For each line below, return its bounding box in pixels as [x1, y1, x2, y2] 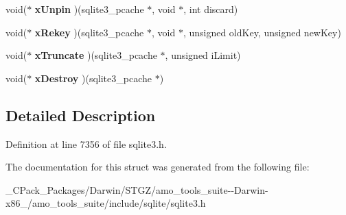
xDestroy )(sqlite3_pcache [34, 71, 152, 85]
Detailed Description [5, 104, 156, 125]
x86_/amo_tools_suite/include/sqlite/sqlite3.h [5, 196, 206, 210]
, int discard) [183, 2, 238, 16]
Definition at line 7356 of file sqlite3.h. [5, 136, 167, 151]
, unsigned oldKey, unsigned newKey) [183, 25, 341, 39]
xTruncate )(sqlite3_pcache [34, 48, 157, 62]
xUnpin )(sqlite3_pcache [34, 2, 144, 16]
